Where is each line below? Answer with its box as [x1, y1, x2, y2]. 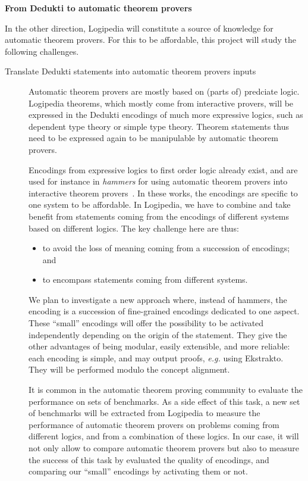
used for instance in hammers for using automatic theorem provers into [29, 175, 288, 188]
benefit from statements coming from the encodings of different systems [29, 210, 290, 222]
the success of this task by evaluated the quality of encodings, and [29, 453, 269, 466]
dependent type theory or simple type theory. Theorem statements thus [29, 120, 289, 132]
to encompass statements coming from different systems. [42, 273, 248, 286]
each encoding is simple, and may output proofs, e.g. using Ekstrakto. [29, 351, 284, 364]
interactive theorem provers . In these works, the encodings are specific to [29, 186, 298, 199]
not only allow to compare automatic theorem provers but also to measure [29, 442, 299, 454]
